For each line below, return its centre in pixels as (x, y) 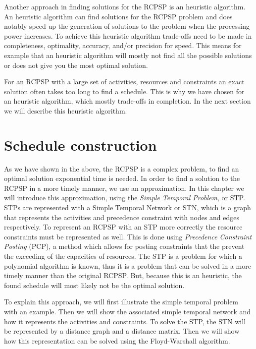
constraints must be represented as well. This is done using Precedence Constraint (128, 236)
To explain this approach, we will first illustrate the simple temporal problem (121, 302)
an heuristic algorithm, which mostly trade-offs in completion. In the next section (128, 101)
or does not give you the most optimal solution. (76, 65)
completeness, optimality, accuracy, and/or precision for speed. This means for (123, 45)
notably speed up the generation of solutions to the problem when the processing (127, 26)
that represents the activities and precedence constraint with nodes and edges (122, 217)
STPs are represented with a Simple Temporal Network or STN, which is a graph (128, 207)
